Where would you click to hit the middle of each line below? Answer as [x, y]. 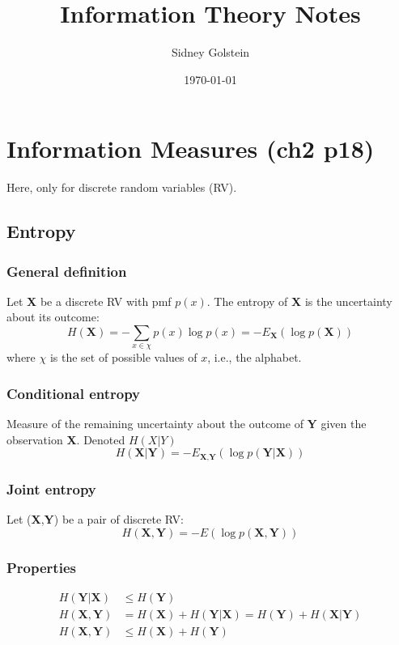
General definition [67, 271]
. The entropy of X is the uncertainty [299, 301]
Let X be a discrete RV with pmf [89, 301]
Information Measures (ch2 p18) [191, 149]
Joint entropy [51, 488]
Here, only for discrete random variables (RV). [122, 187]
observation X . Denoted [66, 439]
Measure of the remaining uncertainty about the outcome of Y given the [187, 424]
